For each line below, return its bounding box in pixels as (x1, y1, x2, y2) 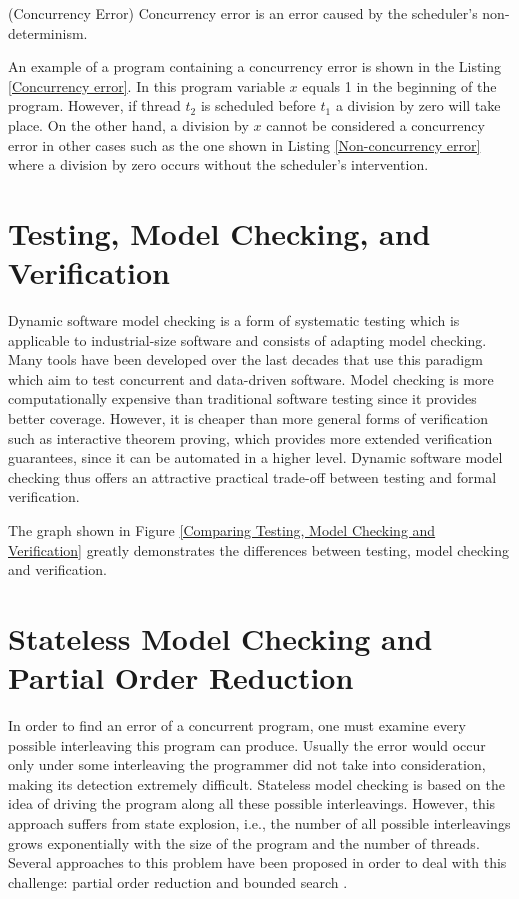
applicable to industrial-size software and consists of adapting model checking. (8, 329, 487, 350)
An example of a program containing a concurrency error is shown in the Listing (8, 56, 502, 77)
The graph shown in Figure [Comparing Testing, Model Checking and (8, 520, 436, 540)
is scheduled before (200, 95, 316, 116)
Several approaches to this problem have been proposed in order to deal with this (8, 852, 507, 873)
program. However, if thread (8, 95, 181, 116)
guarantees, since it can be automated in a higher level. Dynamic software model (8, 447, 503, 468)
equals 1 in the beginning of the (302, 75, 497, 96)
